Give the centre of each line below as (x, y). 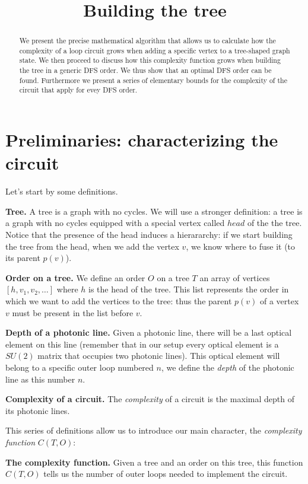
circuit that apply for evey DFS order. (78, 90)
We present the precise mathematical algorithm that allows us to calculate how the (147, 41)
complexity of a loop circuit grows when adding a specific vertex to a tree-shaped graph (155, 50)
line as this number (40, 379)
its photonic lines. (38, 410)
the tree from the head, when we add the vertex (92, 246)
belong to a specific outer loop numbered (80, 367)
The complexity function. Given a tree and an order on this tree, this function (154, 462)
